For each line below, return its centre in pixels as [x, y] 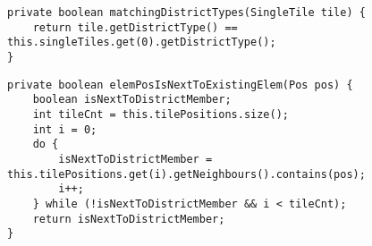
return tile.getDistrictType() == [135, 27]
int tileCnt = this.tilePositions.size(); [161, 114]
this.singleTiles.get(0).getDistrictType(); [142, 42]
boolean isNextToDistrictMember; [132, 100]
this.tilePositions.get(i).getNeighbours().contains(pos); [186, 174]
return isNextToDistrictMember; [129, 219]
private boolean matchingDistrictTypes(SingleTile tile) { [186, 13]
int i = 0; [65, 129]
